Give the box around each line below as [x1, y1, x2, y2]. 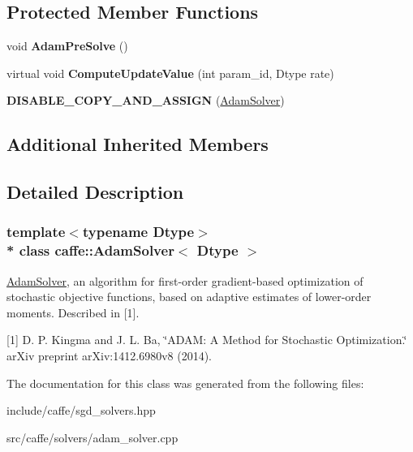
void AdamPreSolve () [6, 37, 128, 54]
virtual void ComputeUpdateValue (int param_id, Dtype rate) [6, 64, 334, 81]
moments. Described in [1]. [6, 303, 140, 321]
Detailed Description [6, 179, 184, 204]
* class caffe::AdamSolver [6, 240, 174, 260]
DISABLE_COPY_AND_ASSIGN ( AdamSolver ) [6, 92, 285, 109]
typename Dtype [82, 222, 195, 242]
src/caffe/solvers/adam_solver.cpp [6, 428, 179, 446]
